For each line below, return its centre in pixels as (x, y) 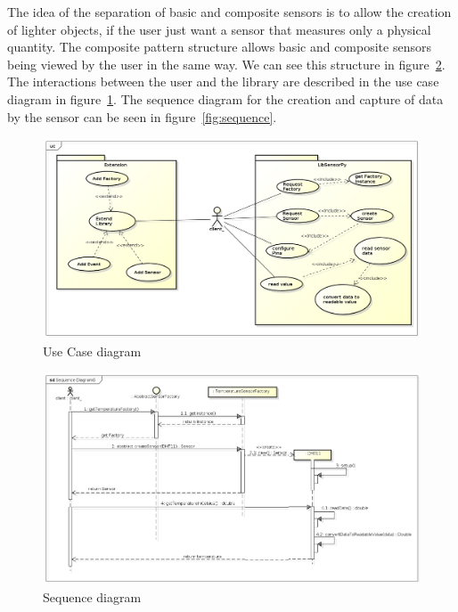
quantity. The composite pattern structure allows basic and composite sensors (219, 47)
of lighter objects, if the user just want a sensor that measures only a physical (219, 29)
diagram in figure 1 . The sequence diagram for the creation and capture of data (225, 98)
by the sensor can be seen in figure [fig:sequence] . (142, 116)
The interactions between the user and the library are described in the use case (223, 82)
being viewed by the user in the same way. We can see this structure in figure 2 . (226, 64)
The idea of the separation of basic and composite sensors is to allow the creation (229, 12)
